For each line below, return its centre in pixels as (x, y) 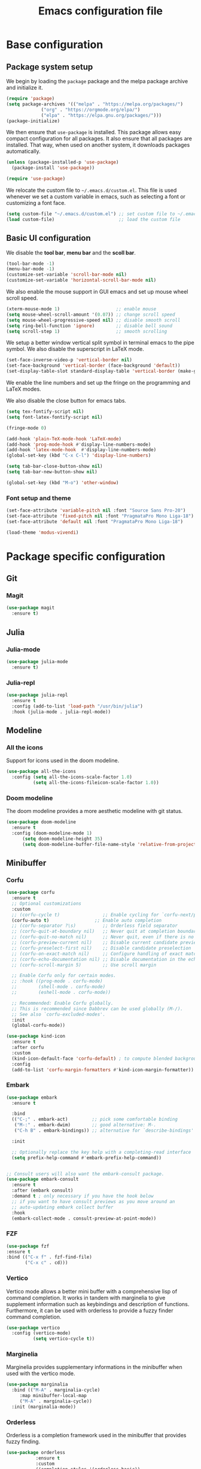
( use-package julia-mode (37, 661)
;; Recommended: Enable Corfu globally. (63, 1003)
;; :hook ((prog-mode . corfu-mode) (57, 981)
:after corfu (28, 1048)
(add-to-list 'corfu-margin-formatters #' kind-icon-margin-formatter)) (103, 1070)
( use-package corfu (31, 893)
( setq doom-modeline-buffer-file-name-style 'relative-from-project (109, 844)
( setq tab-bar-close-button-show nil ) (54, 466)
